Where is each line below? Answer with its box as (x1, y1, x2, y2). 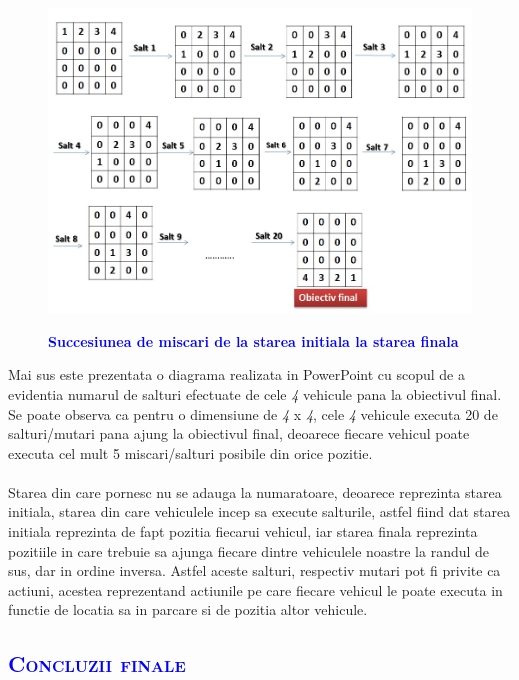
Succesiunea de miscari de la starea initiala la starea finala (48, 330, 459, 351)
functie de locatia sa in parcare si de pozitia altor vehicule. (8, 599, 368, 620)
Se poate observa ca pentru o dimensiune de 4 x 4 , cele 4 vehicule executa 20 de (8, 403, 498, 424)
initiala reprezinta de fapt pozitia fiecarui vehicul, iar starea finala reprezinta (8, 521, 478, 542)
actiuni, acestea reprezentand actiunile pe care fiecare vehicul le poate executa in (8, 579, 503, 600)
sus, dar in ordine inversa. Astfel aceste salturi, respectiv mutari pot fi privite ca (8, 560, 501, 581)
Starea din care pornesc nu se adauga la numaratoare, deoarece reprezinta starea (8, 481, 502, 502)
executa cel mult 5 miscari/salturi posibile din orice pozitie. (8, 442, 373, 463)
